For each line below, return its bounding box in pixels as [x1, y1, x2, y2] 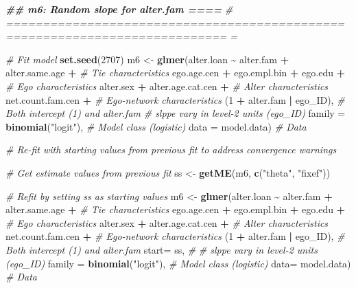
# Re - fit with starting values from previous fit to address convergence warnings [5, 142, 337, 157]
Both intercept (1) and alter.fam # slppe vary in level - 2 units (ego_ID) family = [5, 106, 346, 120]
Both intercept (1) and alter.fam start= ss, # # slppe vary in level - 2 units [5, 242, 318, 256]
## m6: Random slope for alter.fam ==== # [5, 2, 233, 16]
